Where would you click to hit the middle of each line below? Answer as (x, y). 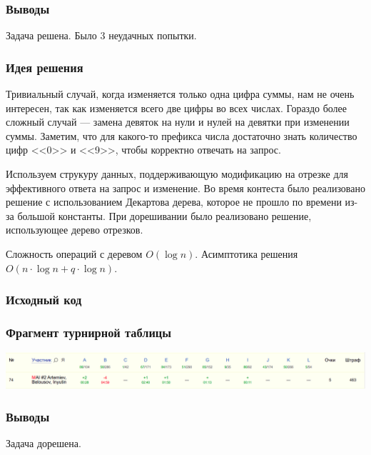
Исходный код (44, 300)
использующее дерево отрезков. (75, 230)
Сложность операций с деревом (74, 253)
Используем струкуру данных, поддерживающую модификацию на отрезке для (177, 174)
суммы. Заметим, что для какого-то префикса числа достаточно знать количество (182, 135)
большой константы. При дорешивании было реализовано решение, (164, 215)
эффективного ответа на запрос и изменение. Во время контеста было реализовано (185, 187)
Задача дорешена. (44, 443)
